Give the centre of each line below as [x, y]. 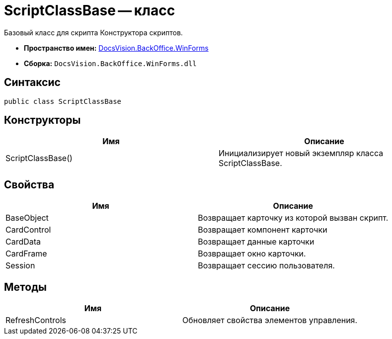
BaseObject [27, 218]
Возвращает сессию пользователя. [266, 266]
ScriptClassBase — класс [90, 10]
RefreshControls [36, 320]
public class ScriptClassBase [63, 101]
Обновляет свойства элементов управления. [270, 320]
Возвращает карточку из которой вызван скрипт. [293, 218]
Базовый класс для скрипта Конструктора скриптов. [93, 32]
